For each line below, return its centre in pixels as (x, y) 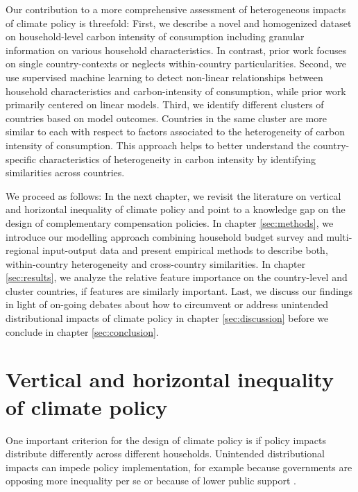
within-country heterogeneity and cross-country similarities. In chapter (156, 263)
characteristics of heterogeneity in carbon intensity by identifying (177, 159)
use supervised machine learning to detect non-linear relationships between (164, 77)
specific (21, 159)
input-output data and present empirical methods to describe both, (185, 250)
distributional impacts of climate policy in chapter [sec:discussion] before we (167, 318)
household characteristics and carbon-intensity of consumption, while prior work (176, 91)
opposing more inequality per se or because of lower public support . (151, 481)
